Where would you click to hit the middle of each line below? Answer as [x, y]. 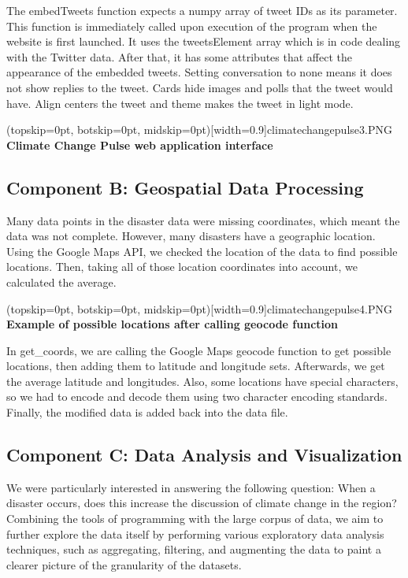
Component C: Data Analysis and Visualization [204, 455]
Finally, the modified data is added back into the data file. [147, 412]
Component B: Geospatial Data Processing [185, 187]
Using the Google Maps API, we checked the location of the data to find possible [202, 251]
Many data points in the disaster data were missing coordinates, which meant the [203, 220]
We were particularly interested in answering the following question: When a [191, 487]
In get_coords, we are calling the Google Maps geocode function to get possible [199, 350]
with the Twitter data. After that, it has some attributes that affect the [179, 56]
